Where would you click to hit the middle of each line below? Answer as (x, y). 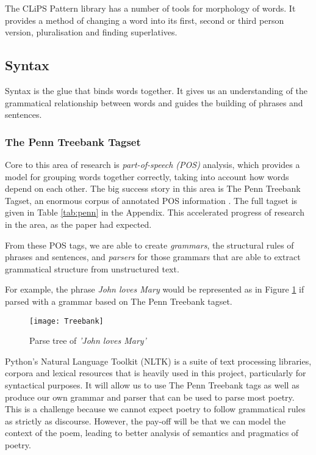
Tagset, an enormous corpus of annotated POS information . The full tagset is (151, 200)
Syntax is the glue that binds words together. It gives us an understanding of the (156, 90)
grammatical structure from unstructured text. (92, 268)
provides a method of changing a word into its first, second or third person (145, 20)
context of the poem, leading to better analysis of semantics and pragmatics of (152, 433)
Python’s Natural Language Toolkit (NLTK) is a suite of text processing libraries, (158, 361)
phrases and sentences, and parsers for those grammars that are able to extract (153, 257)
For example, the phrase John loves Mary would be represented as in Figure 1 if (155, 289)
